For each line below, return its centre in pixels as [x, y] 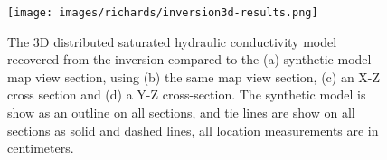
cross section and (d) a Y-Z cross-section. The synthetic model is [187, 94]
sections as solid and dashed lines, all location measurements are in [193, 130]
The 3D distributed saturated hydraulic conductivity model [172, 41]
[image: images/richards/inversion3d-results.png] [163, 13]
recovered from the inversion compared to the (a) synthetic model [189, 59]
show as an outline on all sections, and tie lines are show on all [181, 113]
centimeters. [41, 148]
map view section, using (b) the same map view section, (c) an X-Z [194, 76]
